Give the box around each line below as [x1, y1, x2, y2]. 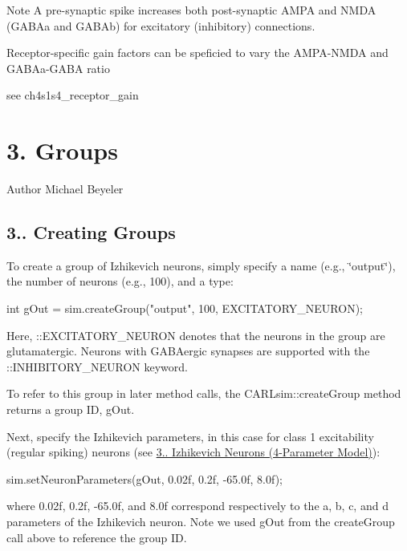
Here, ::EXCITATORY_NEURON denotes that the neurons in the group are [6, 326, 385, 343]
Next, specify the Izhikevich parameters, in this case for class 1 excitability [6, 427, 374, 444]
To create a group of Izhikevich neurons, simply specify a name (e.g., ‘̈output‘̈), [6, 257, 396, 273]
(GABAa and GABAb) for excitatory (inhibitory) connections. [6, 17, 315, 34]
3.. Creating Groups [6, 220, 176, 245]
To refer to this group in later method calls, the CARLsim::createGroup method [6, 385, 401, 402]
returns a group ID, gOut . [6, 401, 135, 418]
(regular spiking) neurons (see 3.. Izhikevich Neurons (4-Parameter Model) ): [6, 444, 381, 460]
